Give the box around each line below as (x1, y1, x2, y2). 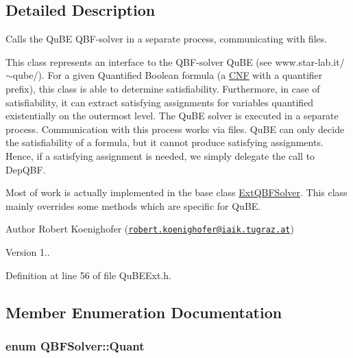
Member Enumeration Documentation (5, 301, 282, 322)
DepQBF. (5, 162, 46, 176)
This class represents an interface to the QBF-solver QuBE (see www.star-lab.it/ (5, 54, 345, 69)
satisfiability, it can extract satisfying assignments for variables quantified (5, 95, 314, 109)
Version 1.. (5, 244, 50, 259)
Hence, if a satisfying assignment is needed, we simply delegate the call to (5, 148, 315, 163)
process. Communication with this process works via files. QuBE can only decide (5, 121, 345, 136)
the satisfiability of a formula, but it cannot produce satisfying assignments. (5, 135, 324, 150)
